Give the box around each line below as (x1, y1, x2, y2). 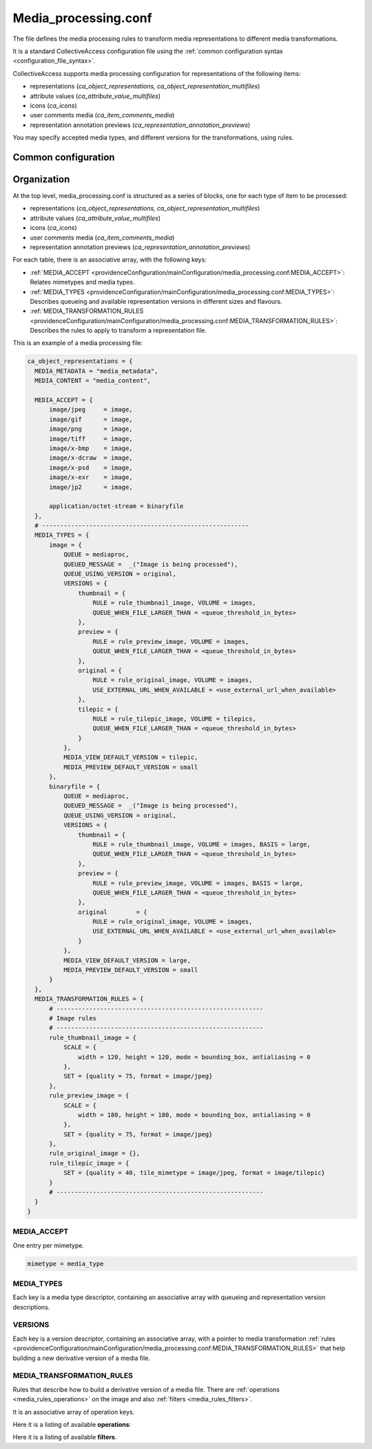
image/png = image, (49, 425, 134, 433)
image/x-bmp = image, (49, 444, 134, 452)
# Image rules (49, 1015, 96, 1022)
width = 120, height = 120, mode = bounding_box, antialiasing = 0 (78, 1053, 311, 1061)
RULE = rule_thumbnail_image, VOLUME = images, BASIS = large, (92, 840, 311, 848)
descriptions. (12, 1303, 50, 1311)
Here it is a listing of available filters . (12, 1433, 117, 1441)
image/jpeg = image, (49, 406, 134, 414)
